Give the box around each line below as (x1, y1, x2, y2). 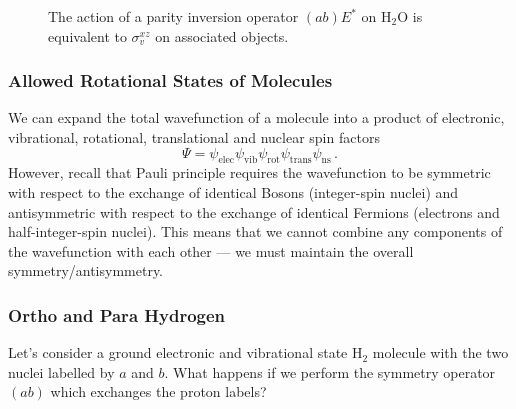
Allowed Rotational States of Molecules (8, 68, 333, 93)
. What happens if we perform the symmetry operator (164, 361, 496, 382)
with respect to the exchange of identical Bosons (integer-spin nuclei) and (8, 181, 459, 202)
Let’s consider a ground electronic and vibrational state (8, 342, 348, 363)
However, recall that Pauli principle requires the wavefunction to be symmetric (8, 162, 491, 183)
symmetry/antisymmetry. (8, 260, 164, 281)
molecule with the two (372, 342, 509, 363)
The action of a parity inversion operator (48, 6, 299, 26)
